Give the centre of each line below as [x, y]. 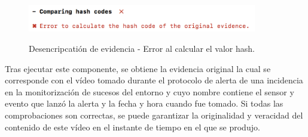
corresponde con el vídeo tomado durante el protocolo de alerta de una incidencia [154, 80]
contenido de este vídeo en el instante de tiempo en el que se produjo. [132, 127]
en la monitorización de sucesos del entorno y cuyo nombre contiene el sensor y [150, 91]
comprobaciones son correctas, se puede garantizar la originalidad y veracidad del [154, 115]
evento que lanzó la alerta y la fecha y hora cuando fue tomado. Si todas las [144, 103]
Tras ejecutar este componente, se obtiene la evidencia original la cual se [138, 68]
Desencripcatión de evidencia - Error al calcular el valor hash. [142, 48]
